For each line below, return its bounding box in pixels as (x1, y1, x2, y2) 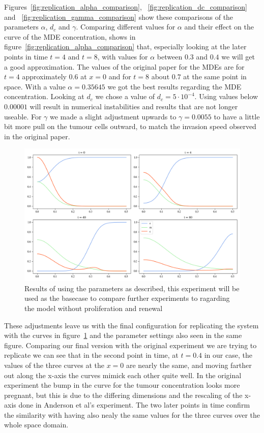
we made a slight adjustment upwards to (50, 111, 177, 121)
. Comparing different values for (76, 21, 175, 32)
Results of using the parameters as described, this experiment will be (24, 283, 240, 293)
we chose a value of (95, 91, 155, 102)
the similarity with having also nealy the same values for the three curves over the (4, 409, 260, 420)
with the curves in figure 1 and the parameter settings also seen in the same (4, 330, 242, 341)
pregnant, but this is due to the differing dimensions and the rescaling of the (4, 389, 243, 400)
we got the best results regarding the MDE (107, 81, 242, 91)
